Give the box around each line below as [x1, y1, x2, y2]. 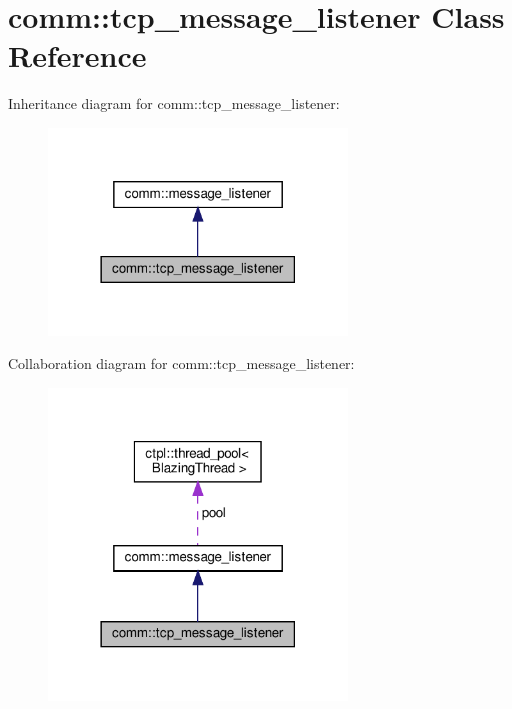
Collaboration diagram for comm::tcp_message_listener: [8, 353, 355, 374]
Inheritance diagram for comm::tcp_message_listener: [8, 93, 340, 114]
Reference [8, 35, 147, 76]
